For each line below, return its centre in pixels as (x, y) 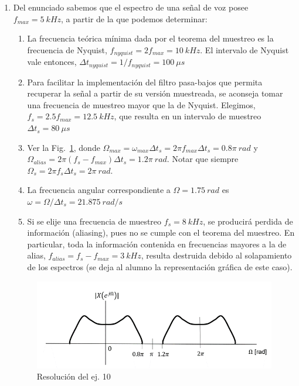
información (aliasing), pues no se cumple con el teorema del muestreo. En (161, 232)
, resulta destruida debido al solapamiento (216, 255)
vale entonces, (52, 62)
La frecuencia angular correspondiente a (99, 190)
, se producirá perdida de (248, 221)
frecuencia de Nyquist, (67, 49)
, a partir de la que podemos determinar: (134, 18)
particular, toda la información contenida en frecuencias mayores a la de (157, 244)
